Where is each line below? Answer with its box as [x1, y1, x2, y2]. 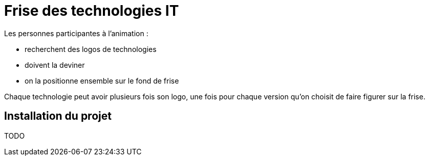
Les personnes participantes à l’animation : [4, 29, 148, 38]
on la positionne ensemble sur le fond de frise [25, 76, 179, 85]
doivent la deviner [25, 60, 85, 69]
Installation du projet [4, 110, 112, 123]
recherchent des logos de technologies [25, 44, 157, 54]
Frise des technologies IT [4, 2, 179, 19]
